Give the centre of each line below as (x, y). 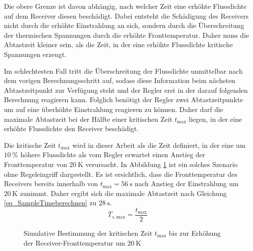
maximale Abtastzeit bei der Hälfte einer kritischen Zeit (88, 119)
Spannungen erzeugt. (35, 54)
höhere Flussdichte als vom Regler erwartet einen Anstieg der (113, 154)
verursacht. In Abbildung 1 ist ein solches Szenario (162, 164)
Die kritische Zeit (30, 145)
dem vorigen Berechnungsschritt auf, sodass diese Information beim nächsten (120, 80)
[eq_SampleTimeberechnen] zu (50, 203)
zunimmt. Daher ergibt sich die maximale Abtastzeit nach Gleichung (123, 193)
